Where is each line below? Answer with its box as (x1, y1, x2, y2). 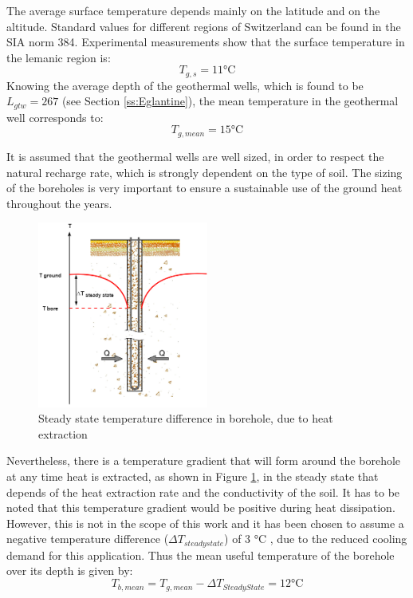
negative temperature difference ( (6, 530, 169, 547)
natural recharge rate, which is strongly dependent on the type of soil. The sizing (6, 163, 403, 180)
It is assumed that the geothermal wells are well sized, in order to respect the (6, 148, 384, 164)
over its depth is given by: (6, 562, 133, 579)
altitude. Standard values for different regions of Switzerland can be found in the (6, 18, 401, 34)
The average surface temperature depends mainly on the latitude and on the (6, 2, 380, 18)
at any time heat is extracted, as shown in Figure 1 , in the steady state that (6, 468, 379, 485)
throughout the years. (6, 195, 112, 211)
